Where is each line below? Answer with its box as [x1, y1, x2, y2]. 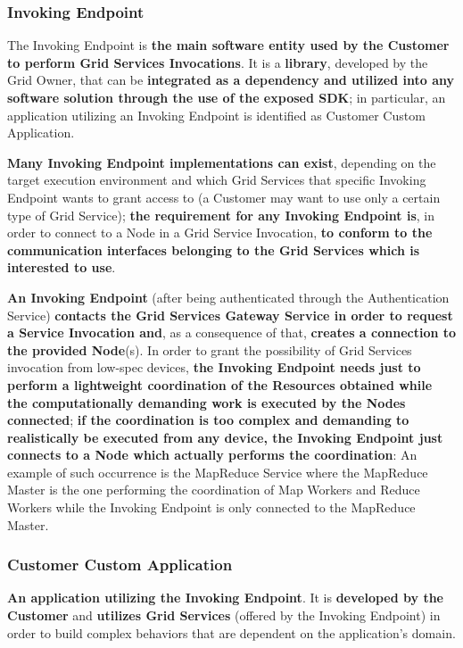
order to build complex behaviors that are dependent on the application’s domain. [7, 623, 456, 642]
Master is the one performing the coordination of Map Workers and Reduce [7, 480, 420, 499]
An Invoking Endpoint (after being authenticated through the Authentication [7, 287, 450, 306]
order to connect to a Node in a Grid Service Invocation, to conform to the [7, 223, 433, 242]
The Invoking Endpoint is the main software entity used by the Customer [7, 36, 450, 54]
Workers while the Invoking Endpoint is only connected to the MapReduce [7, 498, 416, 517]
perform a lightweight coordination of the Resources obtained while [7, 375, 433, 394]
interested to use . [7, 258, 116, 277]
